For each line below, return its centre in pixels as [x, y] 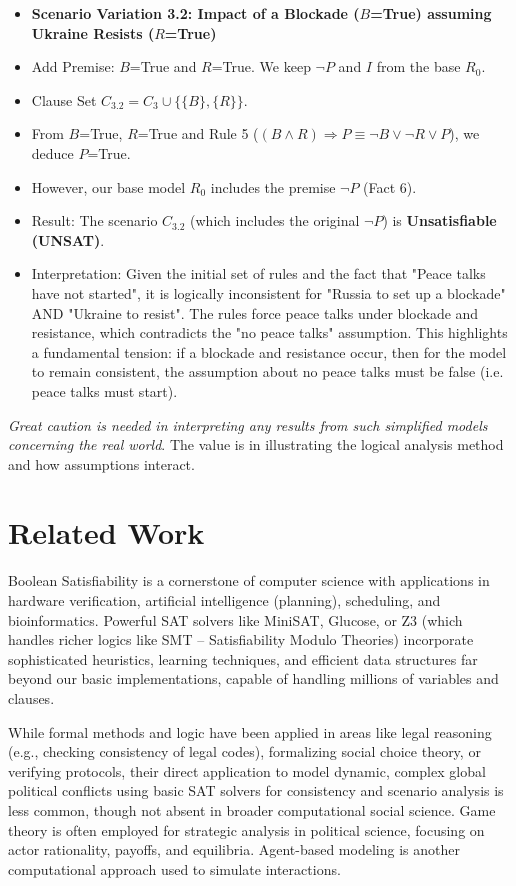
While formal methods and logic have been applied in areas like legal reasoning [250, 731]
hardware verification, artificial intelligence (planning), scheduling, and [224, 600]
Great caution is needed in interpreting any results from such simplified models [248, 424]
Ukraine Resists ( [93, 32]
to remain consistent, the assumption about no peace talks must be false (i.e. [267, 371]
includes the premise [273, 186]
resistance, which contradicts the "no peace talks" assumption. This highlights [269, 332]
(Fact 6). [390, 186]
